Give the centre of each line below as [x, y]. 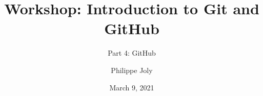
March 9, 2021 [132, 87]
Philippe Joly [132, 70]
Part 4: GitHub [132, 53]
